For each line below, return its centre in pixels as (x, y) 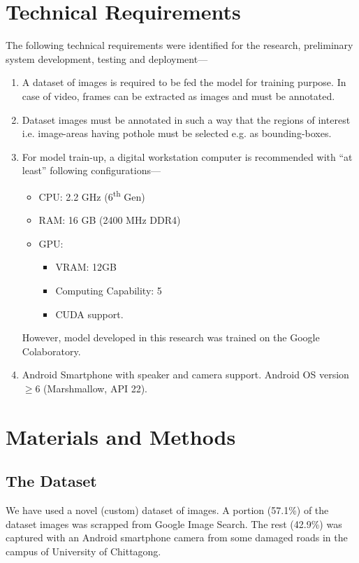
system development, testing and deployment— (107, 58)
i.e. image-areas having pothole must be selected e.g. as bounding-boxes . (177, 133)
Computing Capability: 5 (109, 290)
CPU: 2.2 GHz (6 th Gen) (92, 195)
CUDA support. (89, 314)
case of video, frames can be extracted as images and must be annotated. (178, 95)
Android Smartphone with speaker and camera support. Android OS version (185, 375)
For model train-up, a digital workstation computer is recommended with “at (187, 156)
